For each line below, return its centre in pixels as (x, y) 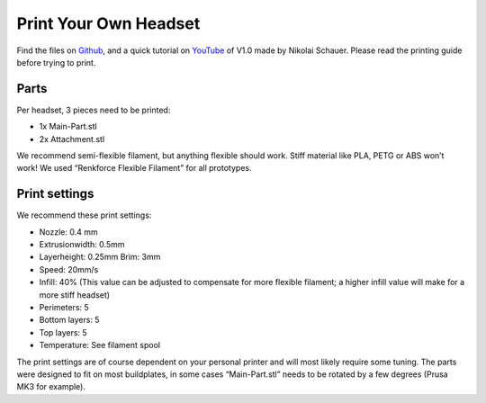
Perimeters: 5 (64, 308)
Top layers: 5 (63, 332)
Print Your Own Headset (108, 23)
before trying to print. (56, 62)
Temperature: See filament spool (100, 345)
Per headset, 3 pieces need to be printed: (94, 110)
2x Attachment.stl (72, 139)
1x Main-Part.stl (68, 127)
